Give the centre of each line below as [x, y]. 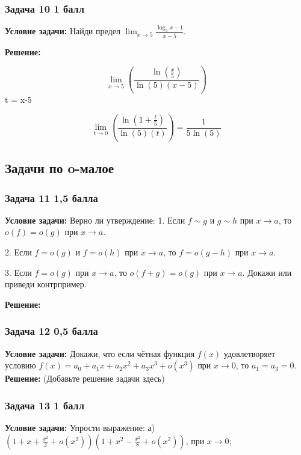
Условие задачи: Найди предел [63, 31]
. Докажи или [267, 272]
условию [20, 365]
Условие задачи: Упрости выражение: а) [80, 428]
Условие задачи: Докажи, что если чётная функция [100, 353]
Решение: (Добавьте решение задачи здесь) [85, 378]
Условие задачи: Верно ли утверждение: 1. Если [95, 220]
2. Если [18, 252]
